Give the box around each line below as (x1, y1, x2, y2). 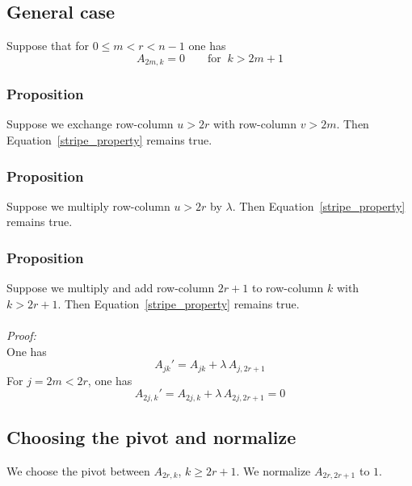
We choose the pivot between (6, 462, 150, 479)
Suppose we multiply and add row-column (6, 279, 215, 296)
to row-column (251, 279, 324, 296)
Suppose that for (6, 37, 90, 54)
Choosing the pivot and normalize (6, 425, 296, 450)
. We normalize (236, 462, 311, 479)
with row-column (212, 115, 297, 132)
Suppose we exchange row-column (6, 115, 174, 132)
